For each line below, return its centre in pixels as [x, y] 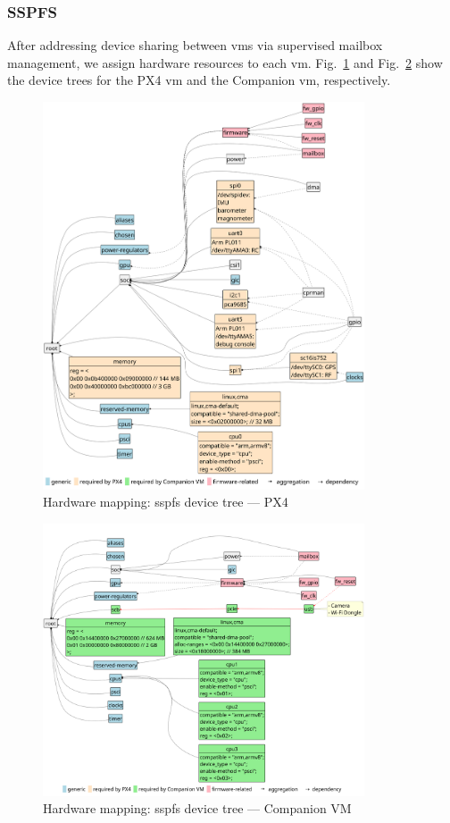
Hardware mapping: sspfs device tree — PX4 [166, 502]
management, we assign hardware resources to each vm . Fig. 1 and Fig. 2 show [225, 62]
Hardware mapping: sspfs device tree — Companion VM [197, 808]
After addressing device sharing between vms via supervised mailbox [195, 45]
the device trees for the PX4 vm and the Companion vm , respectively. [199, 80]
